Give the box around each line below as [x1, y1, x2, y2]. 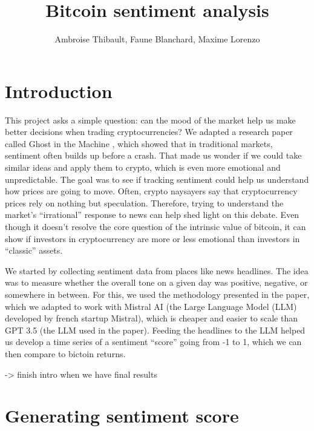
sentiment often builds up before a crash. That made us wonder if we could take [5, 149, 302, 162]
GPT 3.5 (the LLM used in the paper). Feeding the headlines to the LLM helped [5, 323, 306, 336]
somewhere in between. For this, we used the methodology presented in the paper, [5, 288, 310, 300]
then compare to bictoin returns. [5, 347, 126, 360]
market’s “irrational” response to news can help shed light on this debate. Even [5, 208, 299, 221]
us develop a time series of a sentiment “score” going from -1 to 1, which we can [5, 335, 302, 348]
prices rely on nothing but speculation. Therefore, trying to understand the [5, 196, 284, 209]
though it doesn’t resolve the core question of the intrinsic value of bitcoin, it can [5, 220, 306, 232]
